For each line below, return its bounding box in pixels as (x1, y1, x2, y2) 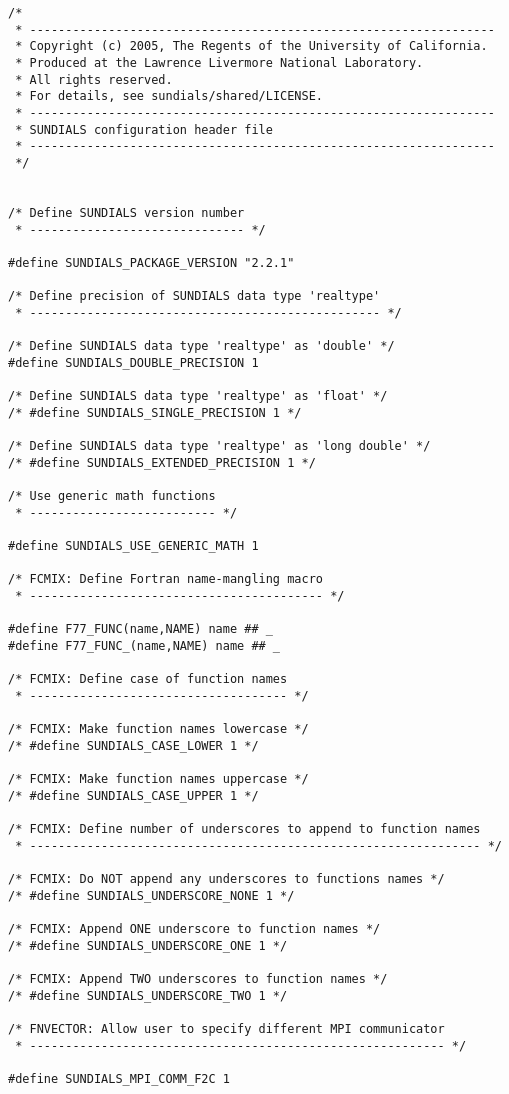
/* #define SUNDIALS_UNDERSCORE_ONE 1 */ (8, 938, 288, 953)
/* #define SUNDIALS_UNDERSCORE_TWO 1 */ (8, 988, 288, 1003)
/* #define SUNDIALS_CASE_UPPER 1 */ (8, 788, 259, 803)
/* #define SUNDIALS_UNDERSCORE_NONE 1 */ (8, 888, 295, 903)
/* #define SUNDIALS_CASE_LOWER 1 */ (8, 738, 259, 753)
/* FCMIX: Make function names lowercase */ (8, 722, 309, 737)
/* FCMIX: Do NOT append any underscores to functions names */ (8, 872, 445, 887)
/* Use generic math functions (8, 489, 216, 504)
